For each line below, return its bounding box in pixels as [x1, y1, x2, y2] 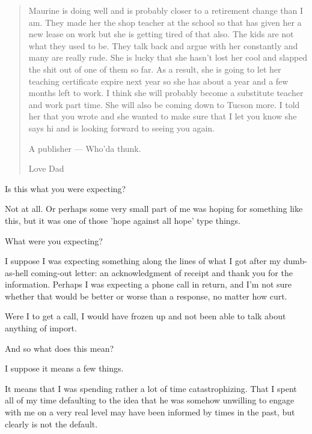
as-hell [5, 266, 28, 279]
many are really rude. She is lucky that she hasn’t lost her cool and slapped [28, 51, 308, 64]
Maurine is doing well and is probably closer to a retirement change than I [28, 4, 303, 16]
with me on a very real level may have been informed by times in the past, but [5, 406, 295, 418]
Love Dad [28, 162, 64, 175]
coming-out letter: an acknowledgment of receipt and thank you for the [31, 266, 293, 279]
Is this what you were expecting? [5, 182, 126, 194]
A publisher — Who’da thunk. [28, 142, 141, 154]
